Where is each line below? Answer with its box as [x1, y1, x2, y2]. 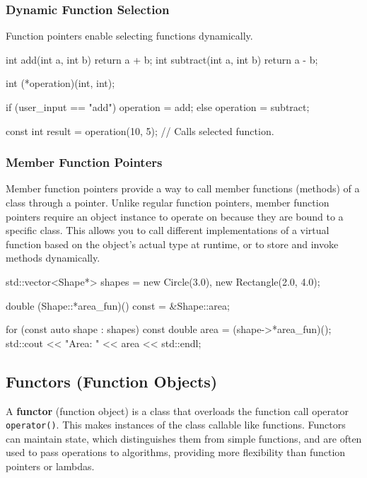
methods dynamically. [6, 250, 100, 265]
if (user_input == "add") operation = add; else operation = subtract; [6, 100, 310, 114]
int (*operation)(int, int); [6, 76, 115, 91]
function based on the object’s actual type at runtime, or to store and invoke [6, 236, 339, 251]
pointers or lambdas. [6, 458, 95, 473]
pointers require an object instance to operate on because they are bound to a [6, 209, 344, 223]
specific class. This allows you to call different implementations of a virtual [6, 223, 330, 238]
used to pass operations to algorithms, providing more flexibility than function [6, 445, 346, 460]
